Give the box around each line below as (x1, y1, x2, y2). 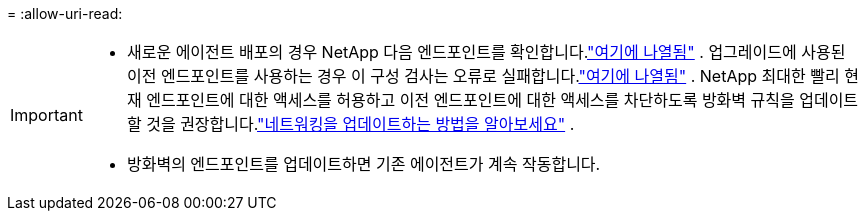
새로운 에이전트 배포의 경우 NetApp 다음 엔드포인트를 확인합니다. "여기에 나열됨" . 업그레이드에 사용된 (126, 42, 846, 62)
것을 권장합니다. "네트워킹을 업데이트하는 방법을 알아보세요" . (146, 114, 575, 134)
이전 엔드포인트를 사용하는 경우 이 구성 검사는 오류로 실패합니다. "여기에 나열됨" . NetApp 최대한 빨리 (126, 66, 840, 86)
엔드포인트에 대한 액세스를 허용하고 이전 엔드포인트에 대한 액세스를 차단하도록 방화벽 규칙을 (146, 90, 795, 110)
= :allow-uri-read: (7, 5, 123, 22)
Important (10, 105, 83, 125)
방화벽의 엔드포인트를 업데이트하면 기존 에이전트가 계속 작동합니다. (126, 154, 601, 174)
